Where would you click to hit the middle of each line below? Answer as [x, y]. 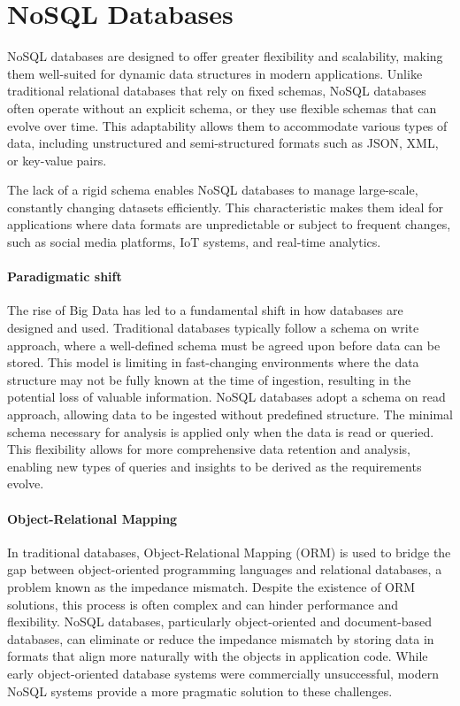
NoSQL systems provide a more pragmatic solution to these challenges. [200, 691]
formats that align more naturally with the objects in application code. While [218, 656]
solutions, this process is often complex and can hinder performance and [203, 604]
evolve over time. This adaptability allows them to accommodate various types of [227, 125]
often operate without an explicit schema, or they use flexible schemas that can [222, 107]
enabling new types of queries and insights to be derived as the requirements [215, 466]
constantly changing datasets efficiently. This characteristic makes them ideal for [225, 207]
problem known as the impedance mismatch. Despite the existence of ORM [211, 586]
